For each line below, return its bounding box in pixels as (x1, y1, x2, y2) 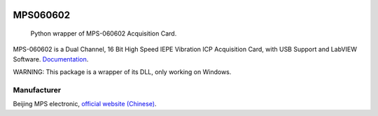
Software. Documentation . (13, 55, 89, 63)
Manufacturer (13, 85, 62, 94)
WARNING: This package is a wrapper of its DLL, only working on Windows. (13, 68, 232, 76)
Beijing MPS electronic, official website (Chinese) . (13, 100, 157, 108)
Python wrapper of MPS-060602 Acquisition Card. (30, 29, 177, 38)
